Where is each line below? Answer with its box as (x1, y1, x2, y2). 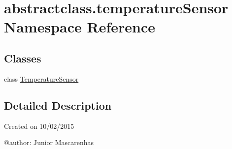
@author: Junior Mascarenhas (4, 137, 94, 148)
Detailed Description (4, 97, 112, 113)
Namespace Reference (4, 17, 155, 37)
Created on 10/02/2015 (4, 120, 74, 131)
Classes (4, 50, 41, 65)
